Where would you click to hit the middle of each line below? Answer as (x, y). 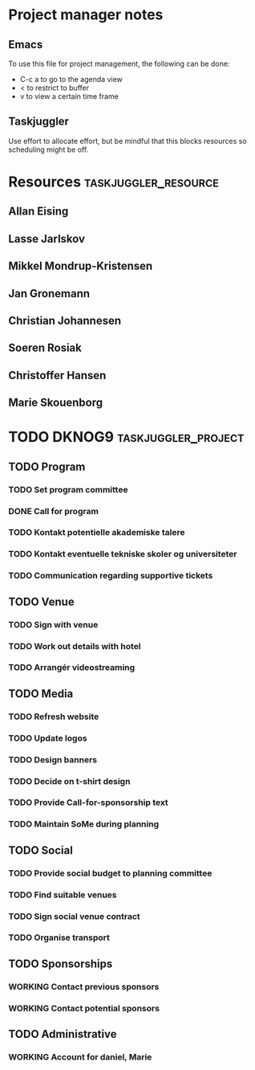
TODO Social (41, 850)
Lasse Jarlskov (47, 239)
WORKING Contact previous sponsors (84, 986)
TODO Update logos (48, 738)
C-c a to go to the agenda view (71, 79)
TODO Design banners (53, 759)
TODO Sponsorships (61, 964)
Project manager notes (86, 15)
